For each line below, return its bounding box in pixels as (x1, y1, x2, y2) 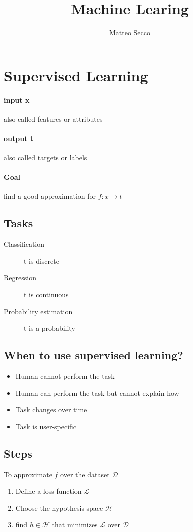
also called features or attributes (4, 113, 103, 124)
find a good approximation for (4, 191, 96, 201)
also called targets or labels (4, 152, 87, 163)
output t (4, 133, 34, 143)
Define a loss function (15, 486, 82, 496)
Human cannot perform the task (15, 371, 115, 381)
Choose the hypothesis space (15, 502, 103, 513)
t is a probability (24, 323, 75, 333)
